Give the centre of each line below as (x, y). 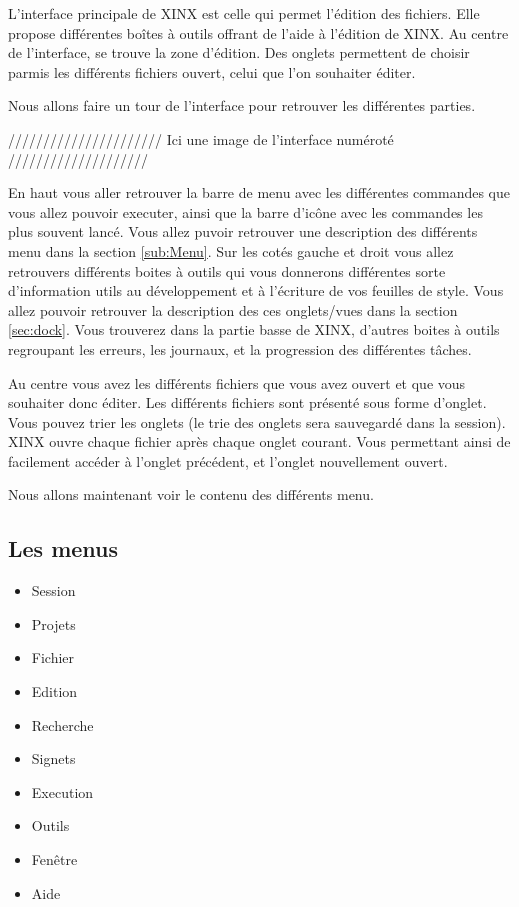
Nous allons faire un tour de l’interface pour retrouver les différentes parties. (242, 105)
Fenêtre (54, 859)
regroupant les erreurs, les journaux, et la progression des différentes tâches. (240, 348)
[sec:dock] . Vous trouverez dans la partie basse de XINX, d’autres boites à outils (254, 329)
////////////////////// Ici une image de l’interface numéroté (201, 138)
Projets (53, 623)
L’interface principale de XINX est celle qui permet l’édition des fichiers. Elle (244, 13)
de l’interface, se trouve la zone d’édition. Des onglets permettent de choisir (239, 52)
